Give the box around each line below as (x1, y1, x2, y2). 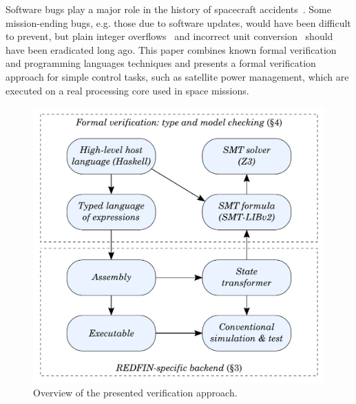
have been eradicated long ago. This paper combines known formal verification (6, 42, 337, 57)
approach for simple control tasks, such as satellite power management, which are (6, 69, 349, 83)
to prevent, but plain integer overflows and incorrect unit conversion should (6, 29, 333, 43)
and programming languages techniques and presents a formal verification (6, 56, 316, 70)
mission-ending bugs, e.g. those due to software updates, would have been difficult (6, 15, 351, 30)
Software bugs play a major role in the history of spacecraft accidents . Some (6, 2, 331, 16)
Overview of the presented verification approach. (33, 385, 238, 400)
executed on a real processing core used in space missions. (6, 83, 249, 97)
